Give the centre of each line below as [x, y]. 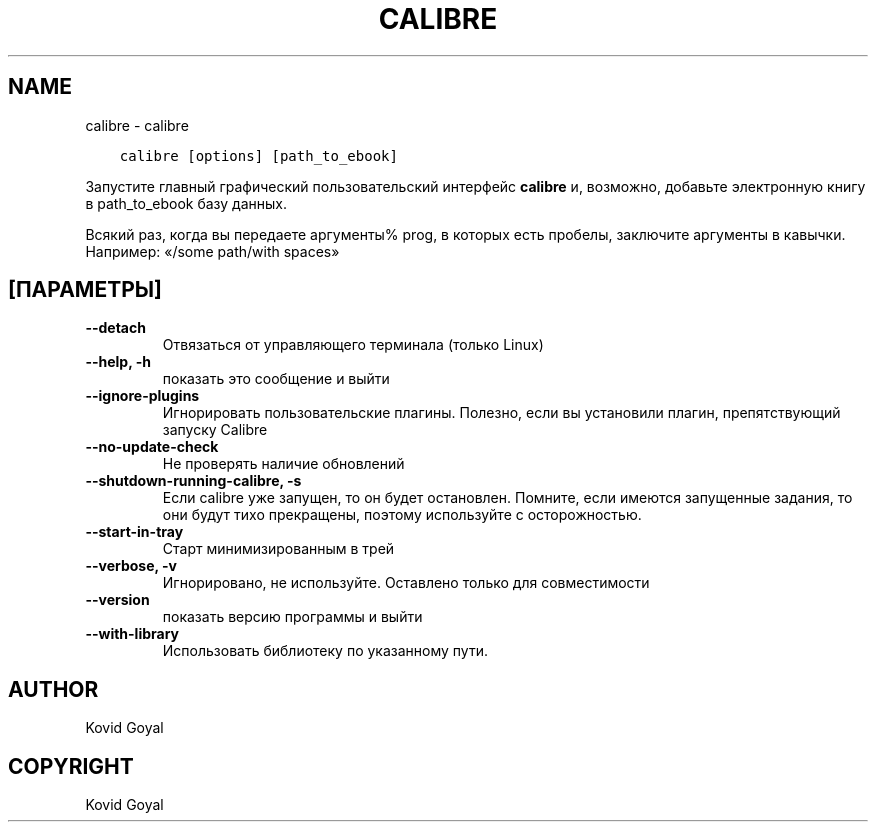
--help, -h [118, 362]
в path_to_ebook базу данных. [186, 203]
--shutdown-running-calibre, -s [193, 481]
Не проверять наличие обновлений [283, 464]
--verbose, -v [131, 566]
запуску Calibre [215, 430]
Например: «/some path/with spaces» [212, 251]
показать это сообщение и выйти [276, 379]
